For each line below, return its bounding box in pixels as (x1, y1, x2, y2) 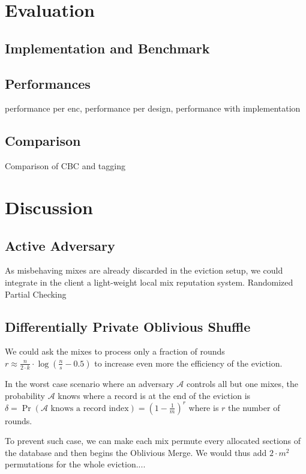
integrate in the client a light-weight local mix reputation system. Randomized (5, 275, 293, 288)
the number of (228, 401, 280, 413)
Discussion (5, 194, 93, 219)
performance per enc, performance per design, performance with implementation (5, 102, 301, 115)
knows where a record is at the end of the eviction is (58, 389, 251, 401)
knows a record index (50, 404, 129, 413)
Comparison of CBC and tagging (5, 160, 125, 172)
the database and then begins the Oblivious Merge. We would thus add (5, 446, 267, 458)
